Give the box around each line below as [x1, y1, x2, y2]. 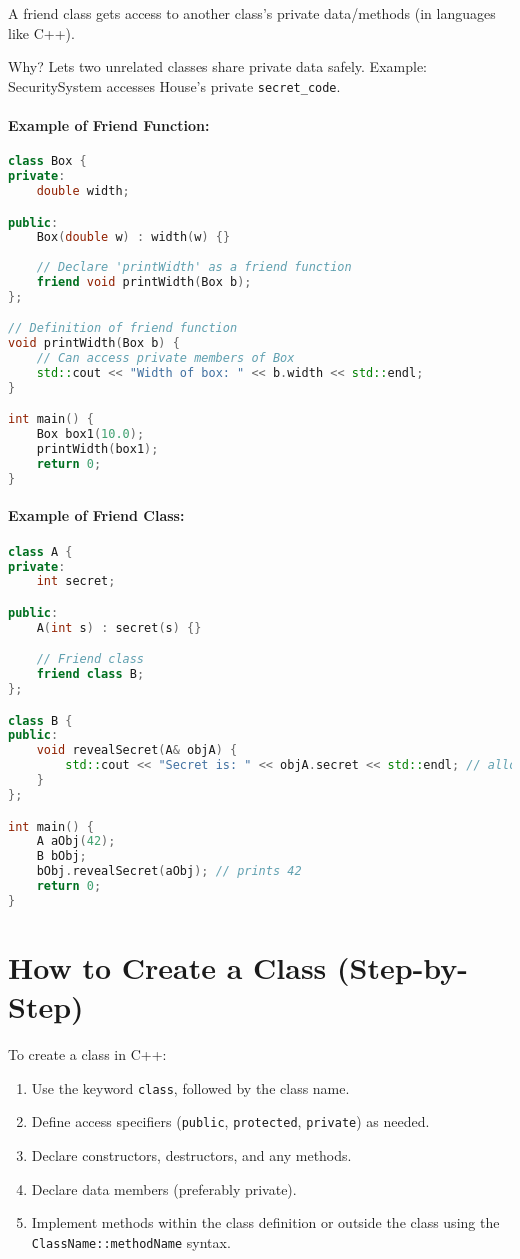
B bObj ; [36, 849, 87, 864]
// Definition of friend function [8, 321, 238, 336]
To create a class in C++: [8, 1044, 167, 1065]
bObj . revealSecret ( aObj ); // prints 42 [36, 864, 302, 879]
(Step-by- [337, 946, 469, 987]
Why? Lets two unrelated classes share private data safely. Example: [8, 56, 427, 77]
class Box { [8, 154, 87, 169]
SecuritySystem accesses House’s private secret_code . [8, 75, 341, 96]
